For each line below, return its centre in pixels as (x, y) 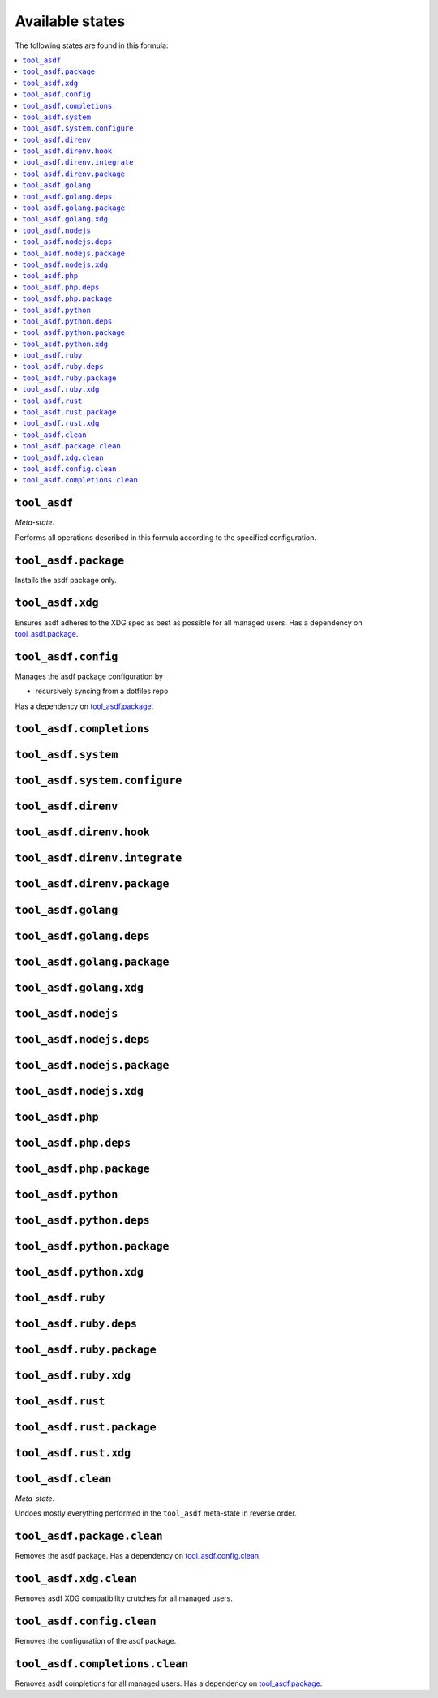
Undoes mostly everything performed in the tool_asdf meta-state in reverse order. (156, 1513)
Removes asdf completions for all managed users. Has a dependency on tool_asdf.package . (169, 1683)
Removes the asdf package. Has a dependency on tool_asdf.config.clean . (138, 1556)
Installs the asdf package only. (66, 580)
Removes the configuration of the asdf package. (96, 1641)
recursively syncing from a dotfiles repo (102, 691)
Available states (70, 21)
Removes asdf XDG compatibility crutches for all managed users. (124, 1598)
